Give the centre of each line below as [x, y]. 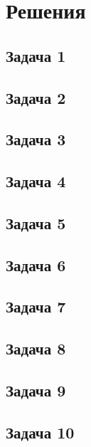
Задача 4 [36, 181]
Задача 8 [36, 348]
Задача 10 [40, 432]
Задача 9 [36, 390]
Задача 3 [36, 139]
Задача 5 [36, 222]
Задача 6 [36, 264]
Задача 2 [36, 97]
